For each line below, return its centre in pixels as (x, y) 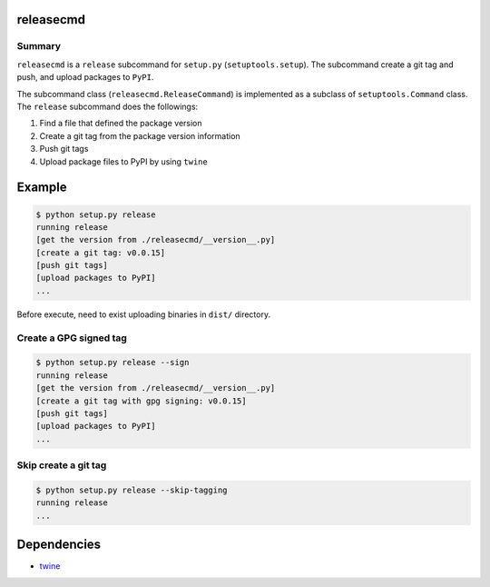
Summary (39, 46)
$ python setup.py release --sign (113, 363)
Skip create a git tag (62, 465)
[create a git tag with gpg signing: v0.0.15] (141, 401)
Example (42, 188)
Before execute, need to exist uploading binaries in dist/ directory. (144, 314)
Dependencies (59, 545)
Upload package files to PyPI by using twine (123, 161)
